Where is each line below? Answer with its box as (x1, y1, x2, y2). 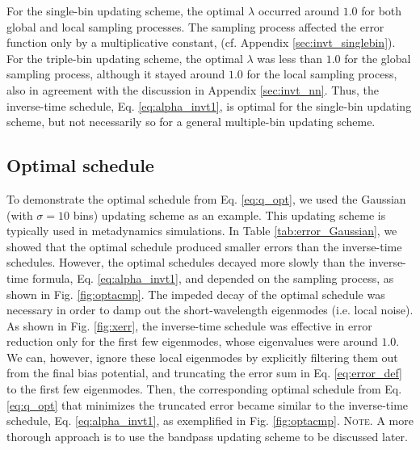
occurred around (258, 2, 339, 19)
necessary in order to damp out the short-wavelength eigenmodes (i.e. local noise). (6, 301, 414, 318)
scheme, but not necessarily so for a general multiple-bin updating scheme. (6, 113, 376, 130)
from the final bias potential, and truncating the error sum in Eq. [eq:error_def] (6, 364, 402, 381)
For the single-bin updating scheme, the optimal (6, 2, 245, 19)
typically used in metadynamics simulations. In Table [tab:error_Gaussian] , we (6, 222, 397, 239)
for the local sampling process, (246, 65, 397, 82)
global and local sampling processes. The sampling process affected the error (6, 18, 384, 35)
